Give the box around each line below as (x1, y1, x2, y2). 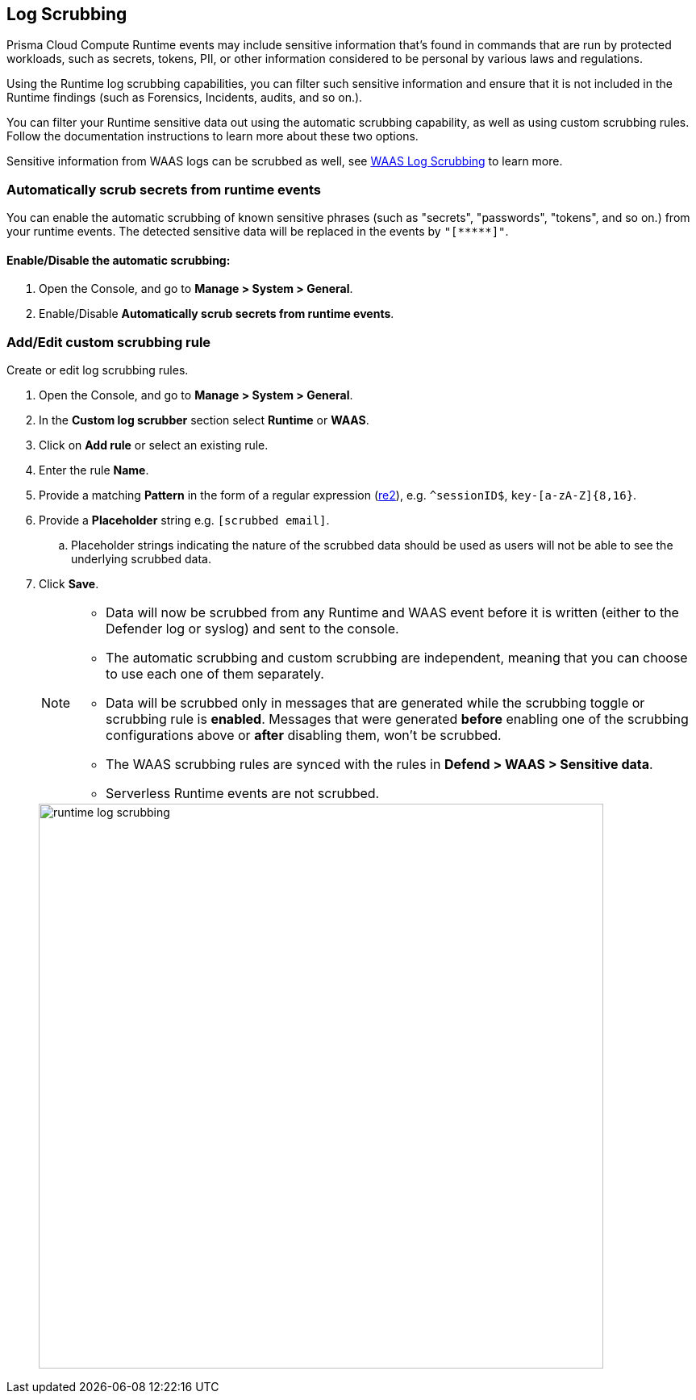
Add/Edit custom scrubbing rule (6, 333, 211, 350)
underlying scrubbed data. (71, 552, 212, 566)
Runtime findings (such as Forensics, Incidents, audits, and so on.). (6, 90, 363, 105)
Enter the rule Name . (39, 463, 149, 478)
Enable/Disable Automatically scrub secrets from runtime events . (39, 307, 394, 321)
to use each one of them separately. (106, 666, 324, 683)
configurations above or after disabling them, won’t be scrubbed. (106, 727, 502, 744)
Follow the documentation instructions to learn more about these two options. (6, 129, 419, 144)
